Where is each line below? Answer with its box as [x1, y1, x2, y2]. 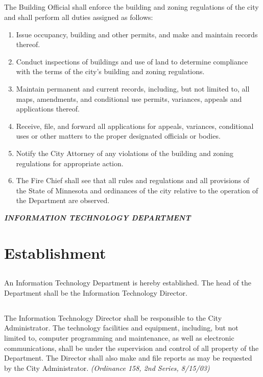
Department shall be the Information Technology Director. [4, 287, 187, 298]
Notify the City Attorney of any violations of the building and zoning [16, 147, 234, 158]
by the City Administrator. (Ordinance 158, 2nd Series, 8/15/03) [4, 362, 210, 373]
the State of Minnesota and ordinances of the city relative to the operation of [16, 185, 258, 195]
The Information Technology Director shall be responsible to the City [4, 312, 222, 323]
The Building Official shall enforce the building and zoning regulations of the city [4, 2, 259, 12]
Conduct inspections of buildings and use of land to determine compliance [16, 56, 248, 66]
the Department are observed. [16, 195, 110, 206]
